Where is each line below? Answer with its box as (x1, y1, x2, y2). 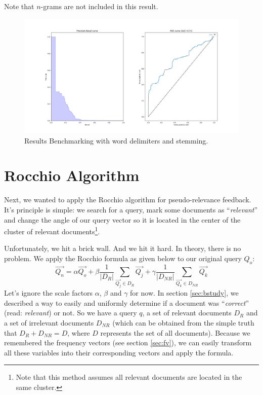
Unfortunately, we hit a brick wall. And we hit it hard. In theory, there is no (4, 243, 241, 254)
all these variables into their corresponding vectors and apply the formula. (4, 347, 234, 357)
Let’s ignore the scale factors (4, 288, 93, 298)
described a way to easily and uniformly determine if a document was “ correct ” (4, 297, 249, 308)
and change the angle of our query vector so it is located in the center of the (4, 214, 241, 225)
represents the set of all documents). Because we (100, 327, 250, 338)
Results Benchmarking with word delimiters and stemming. (24, 135, 208, 146)
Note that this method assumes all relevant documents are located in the (16, 372, 242, 382)
